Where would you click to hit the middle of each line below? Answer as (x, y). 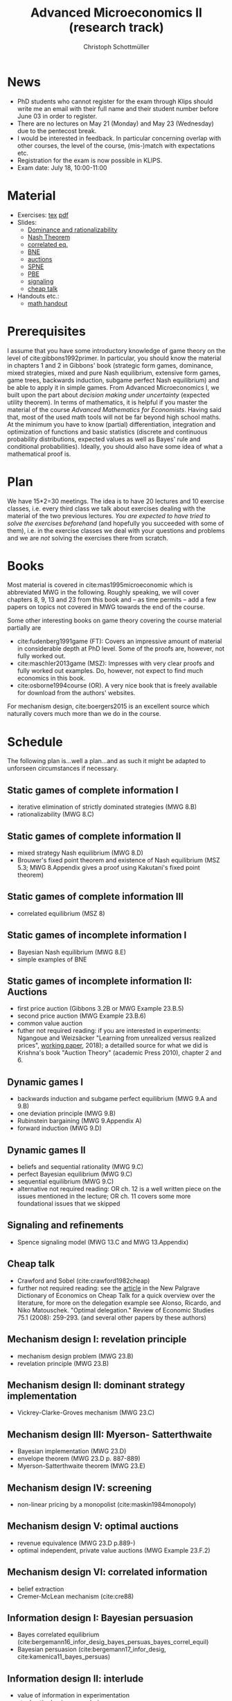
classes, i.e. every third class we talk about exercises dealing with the (106, 508)
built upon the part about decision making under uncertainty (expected (108, 395)
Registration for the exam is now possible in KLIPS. (90, 160)
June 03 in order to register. (57, 116)
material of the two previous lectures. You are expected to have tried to (109, 515)
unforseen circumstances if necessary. (63, 769)
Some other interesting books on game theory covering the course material (115, 621)
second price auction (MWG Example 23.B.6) (82, 1016)
